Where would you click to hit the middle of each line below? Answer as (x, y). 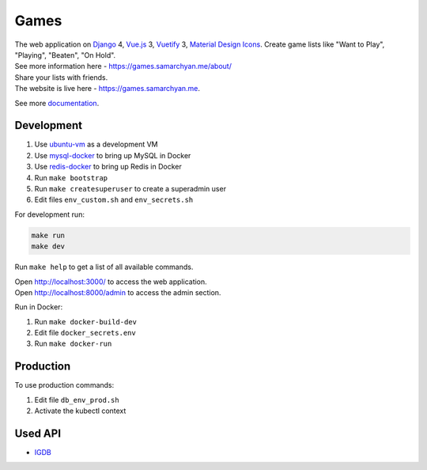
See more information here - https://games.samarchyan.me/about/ (123, 66)
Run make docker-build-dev (86, 321)
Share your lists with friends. (61, 77)
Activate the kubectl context (80, 411)
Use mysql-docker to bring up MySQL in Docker (113, 155)
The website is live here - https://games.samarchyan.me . (108, 89)
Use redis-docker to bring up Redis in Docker (108, 167)
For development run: (49, 214)
